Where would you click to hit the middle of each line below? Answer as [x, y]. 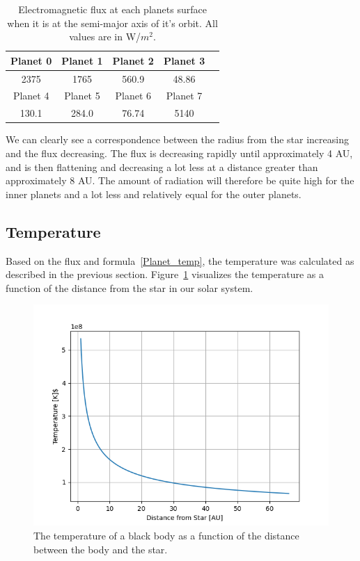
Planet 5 [82, 96]
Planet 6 [133, 96]
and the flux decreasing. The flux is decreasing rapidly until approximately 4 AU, [179, 153]
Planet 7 [184, 96]
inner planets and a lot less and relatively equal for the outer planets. [154, 194]
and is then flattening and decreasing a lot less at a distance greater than [162, 166]
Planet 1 [82, 60]
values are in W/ [105, 36]
